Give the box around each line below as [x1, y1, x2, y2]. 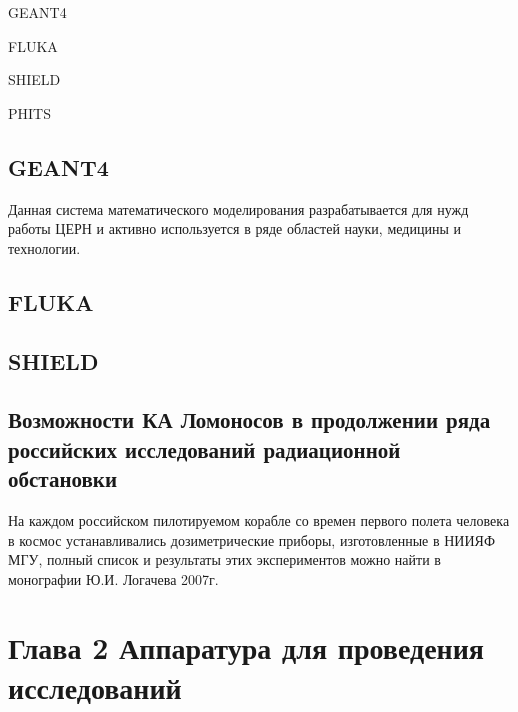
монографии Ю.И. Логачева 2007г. [8, 568, 219, 589]
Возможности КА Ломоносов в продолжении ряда [8, 404, 491, 435]
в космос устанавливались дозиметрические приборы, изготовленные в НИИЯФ [8, 529, 495, 550]
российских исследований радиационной [8, 433, 401, 464]
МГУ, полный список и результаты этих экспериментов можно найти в [8, 549, 441, 570]
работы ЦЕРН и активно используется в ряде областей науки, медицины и [8, 218, 461, 239]
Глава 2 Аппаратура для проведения [8, 627, 484, 668]
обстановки [8, 463, 118, 494]
